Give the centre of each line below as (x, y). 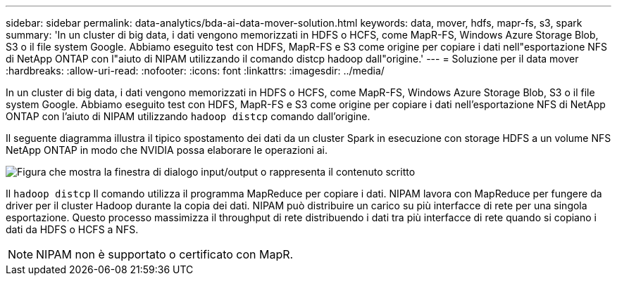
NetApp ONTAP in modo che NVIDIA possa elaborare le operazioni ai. (167, 150)
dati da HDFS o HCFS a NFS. (72, 229)
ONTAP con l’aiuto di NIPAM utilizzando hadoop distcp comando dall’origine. (188, 116)
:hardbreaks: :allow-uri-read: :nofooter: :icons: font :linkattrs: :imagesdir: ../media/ (195, 71)
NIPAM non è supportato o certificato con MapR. (165, 254)
